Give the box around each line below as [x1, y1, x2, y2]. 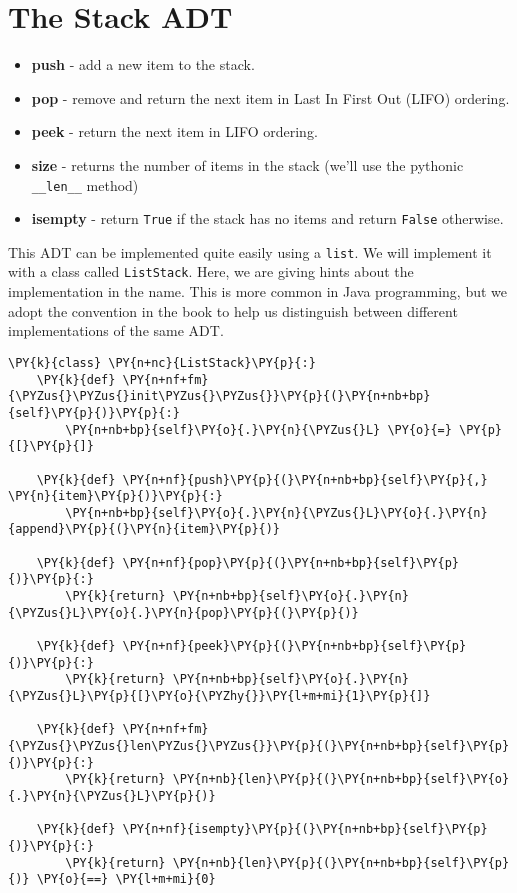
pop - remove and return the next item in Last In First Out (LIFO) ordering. [31, 87, 510, 108]
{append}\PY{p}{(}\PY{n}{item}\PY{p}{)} [8, 522, 281, 537]
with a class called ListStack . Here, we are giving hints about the [8, 261, 414, 282]
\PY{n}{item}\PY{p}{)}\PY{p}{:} [8, 489, 223, 504]
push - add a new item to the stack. [31, 54, 255, 75]
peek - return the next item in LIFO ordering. [31, 121, 318, 142]
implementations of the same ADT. [8, 320, 224, 341]
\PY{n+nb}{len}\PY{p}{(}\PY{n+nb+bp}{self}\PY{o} [172, 772, 510, 787]
